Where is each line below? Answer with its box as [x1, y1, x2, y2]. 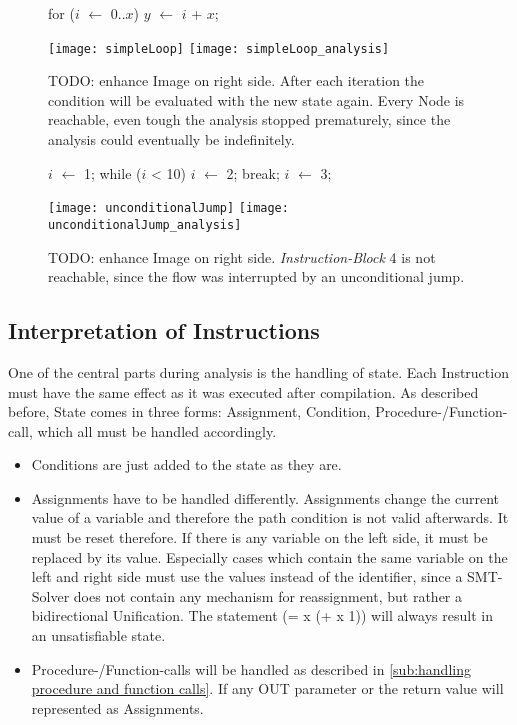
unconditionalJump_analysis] [48, 217, 242, 232]
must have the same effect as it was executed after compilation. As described [8, 381, 479, 402]
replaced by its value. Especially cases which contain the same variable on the [31, 546, 508, 567]
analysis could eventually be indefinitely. [48, 129, 295, 150]
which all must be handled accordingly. [37, 420, 277, 441]
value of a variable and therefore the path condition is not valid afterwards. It [31, 507, 509, 528]
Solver [31, 585, 70, 606]
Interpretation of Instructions [8, 315, 320, 346]
